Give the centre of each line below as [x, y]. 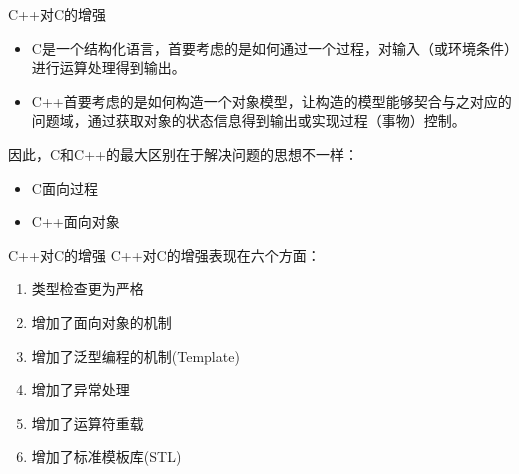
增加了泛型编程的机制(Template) [135, 355]
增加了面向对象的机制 [101, 321]
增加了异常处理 [80, 389]
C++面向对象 [75, 221]
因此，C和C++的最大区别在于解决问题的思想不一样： [183, 153]
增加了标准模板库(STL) [106, 456]
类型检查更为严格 [87, 288]
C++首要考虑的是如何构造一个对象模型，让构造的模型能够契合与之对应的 [271, 100]
